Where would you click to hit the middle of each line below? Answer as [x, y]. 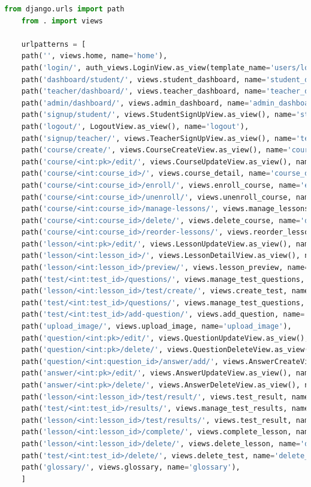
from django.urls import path [64, 9]
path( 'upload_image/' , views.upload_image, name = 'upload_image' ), [156, 327]
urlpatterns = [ [54, 44]
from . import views [62, 21]
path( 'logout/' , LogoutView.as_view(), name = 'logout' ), [135, 126]
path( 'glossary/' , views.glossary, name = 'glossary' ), [131, 468]
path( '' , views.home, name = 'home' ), [94, 56]
